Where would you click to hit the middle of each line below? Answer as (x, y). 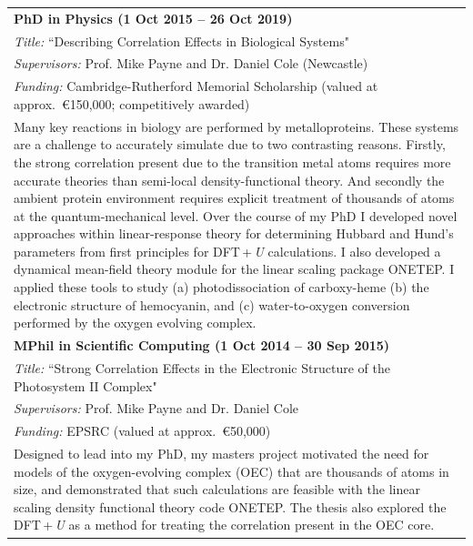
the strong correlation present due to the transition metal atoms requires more (232, 162)
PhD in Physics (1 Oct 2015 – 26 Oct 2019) (153, 18)
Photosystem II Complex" (86, 385)
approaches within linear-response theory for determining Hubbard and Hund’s (234, 233)
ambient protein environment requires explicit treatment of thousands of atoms (234, 198)
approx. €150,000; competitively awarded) (132, 103)
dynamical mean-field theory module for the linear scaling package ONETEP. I (234, 269)
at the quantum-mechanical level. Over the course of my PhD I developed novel (236, 215)
